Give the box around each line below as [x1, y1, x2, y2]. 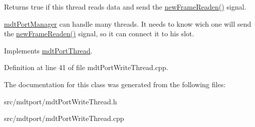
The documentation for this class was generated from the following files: [4, 79, 226, 89]
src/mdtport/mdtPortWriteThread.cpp [4, 113, 124, 123]
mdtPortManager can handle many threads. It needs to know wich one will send [4, 18, 251, 29]
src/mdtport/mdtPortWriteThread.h [4, 96, 117, 106]
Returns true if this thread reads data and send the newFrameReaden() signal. [4, 2, 246, 12]
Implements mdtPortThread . [4, 45, 93, 55]
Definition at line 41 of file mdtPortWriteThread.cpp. [4, 62, 168, 73]
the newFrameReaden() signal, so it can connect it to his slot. [4, 28, 194, 39]
